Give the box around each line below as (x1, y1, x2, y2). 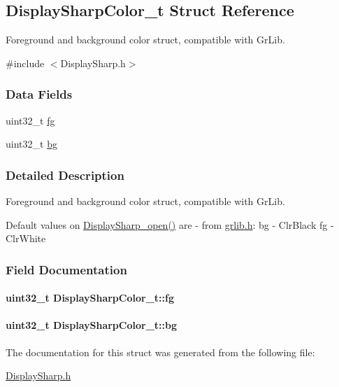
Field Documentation (6, 260, 127, 278)
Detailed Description (6, 166, 124, 183)
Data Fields (6, 85, 73, 103)
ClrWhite (6, 231, 46, 246)
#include (6, 55, 45, 70)
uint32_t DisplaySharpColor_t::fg (6, 290, 174, 305)
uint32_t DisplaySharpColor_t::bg (6, 318, 177, 332)
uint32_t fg (6, 113, 55, 127)
